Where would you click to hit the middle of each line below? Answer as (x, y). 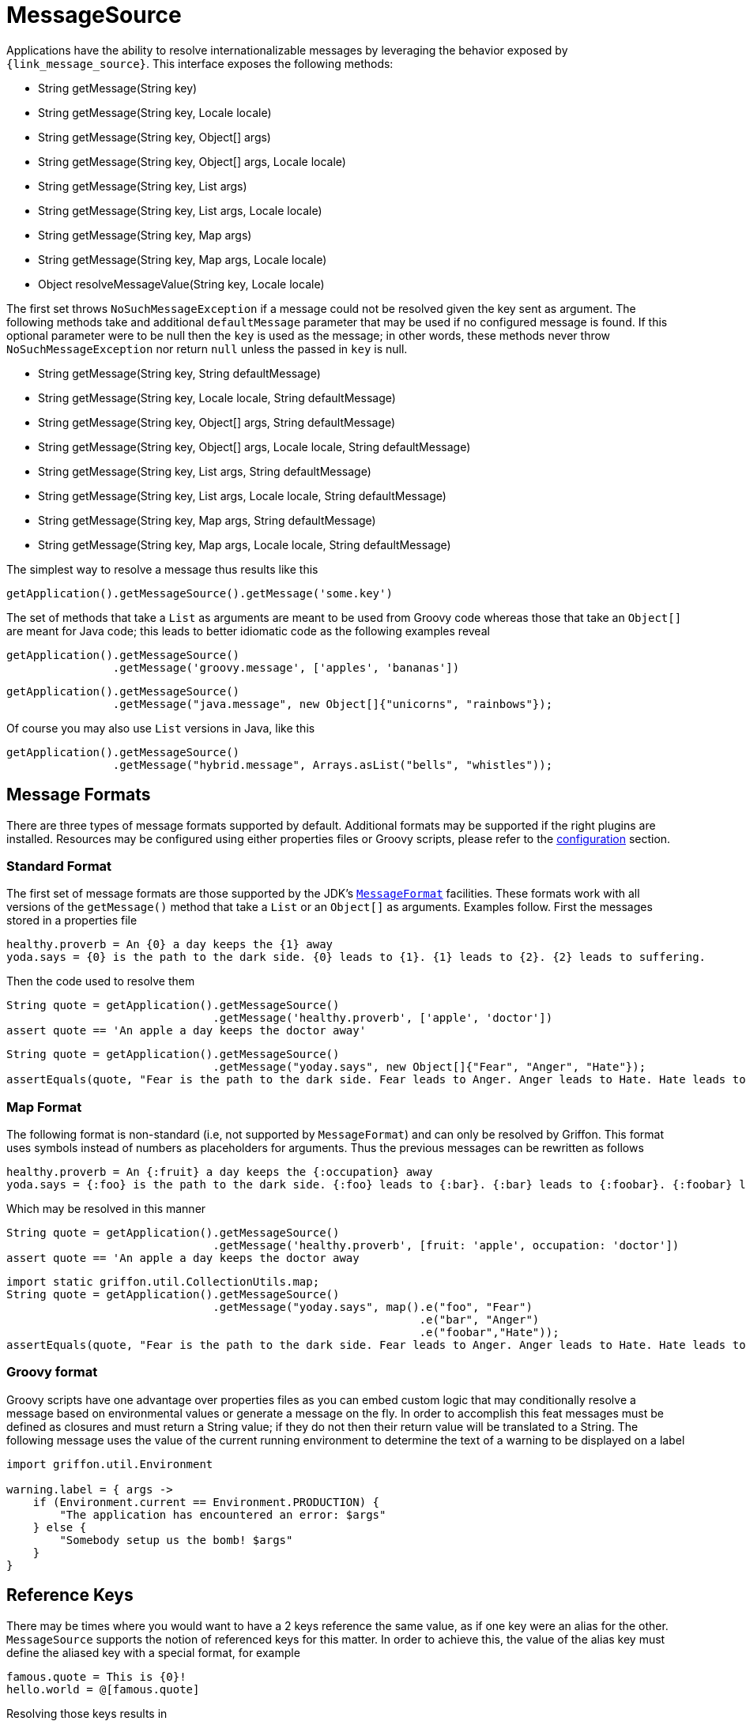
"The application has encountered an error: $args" (223, 1514)
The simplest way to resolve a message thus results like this (162, 569)
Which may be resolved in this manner (106, 1209)
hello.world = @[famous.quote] (103, 1689)
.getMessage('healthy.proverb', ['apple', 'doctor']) (383, 1018)
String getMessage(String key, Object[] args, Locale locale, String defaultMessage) (254, 446)
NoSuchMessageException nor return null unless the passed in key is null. (207, 348)
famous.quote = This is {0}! (96, 1676)
